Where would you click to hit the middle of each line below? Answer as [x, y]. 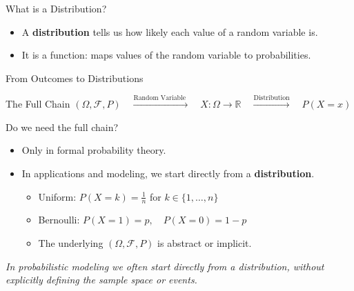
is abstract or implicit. [205, 242]
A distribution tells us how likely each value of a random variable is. [170, 31]
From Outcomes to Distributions [75, 78]
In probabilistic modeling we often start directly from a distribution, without [165, 266]
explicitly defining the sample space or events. [101, 280]
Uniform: [57, 196]
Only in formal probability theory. [94, 150]
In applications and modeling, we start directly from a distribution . [168, 173]
